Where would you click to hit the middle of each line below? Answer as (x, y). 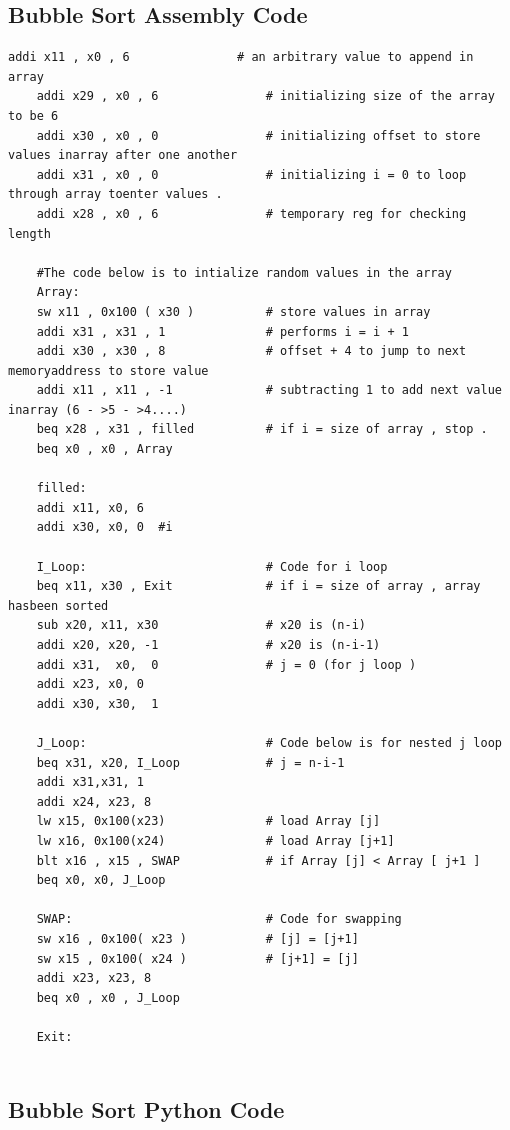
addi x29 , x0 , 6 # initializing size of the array (265, 96)
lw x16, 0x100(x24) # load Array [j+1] (215, 840)
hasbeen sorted (58, 605)
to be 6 (33, 115)
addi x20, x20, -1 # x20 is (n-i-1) (208, 645)
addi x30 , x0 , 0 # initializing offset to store (258, 135)
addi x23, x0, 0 (90, 684)
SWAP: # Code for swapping (219, 919)
